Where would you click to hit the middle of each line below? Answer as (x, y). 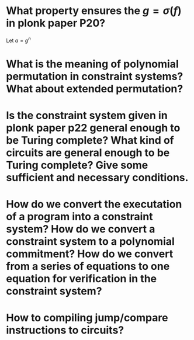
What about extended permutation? (95, 89)
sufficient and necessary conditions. (97, 177)
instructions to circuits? (65, 330)
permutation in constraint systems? (95, 76)
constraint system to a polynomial (91, 242)
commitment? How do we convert (90, 254)
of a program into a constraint (79, 217)
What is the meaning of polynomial (93, 64)
